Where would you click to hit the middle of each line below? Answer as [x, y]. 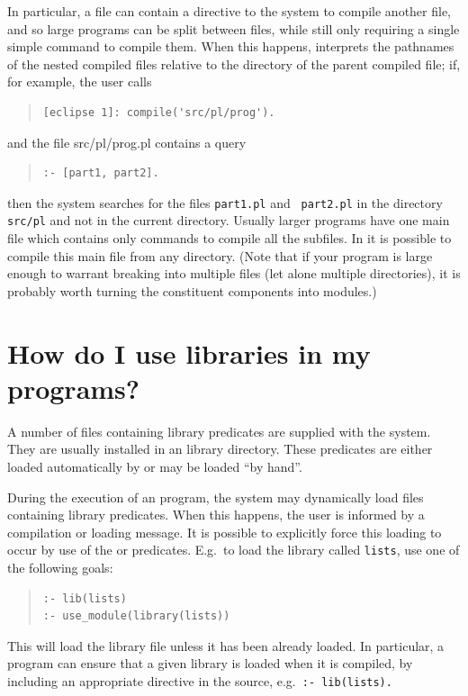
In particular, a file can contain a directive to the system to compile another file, [229, 11]
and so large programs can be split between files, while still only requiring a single [234, 28]
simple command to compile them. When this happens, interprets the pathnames [231, 46]
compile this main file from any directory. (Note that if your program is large [220, 255]
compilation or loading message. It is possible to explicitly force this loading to [225, 532]
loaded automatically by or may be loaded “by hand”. [155, 466]
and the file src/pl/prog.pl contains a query [127, 142]
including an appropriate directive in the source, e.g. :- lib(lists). [200, 680]
